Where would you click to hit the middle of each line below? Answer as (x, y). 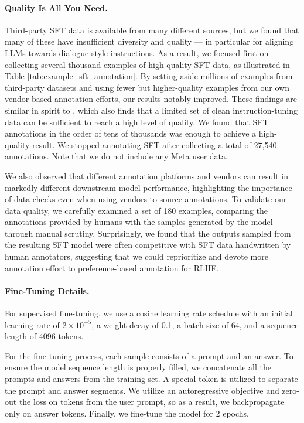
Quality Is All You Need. (56, 7)
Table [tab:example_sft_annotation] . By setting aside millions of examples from (149, 76)
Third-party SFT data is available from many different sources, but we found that (152, 30)
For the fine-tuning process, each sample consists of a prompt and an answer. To (149, 355)
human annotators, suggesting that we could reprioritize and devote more (136, 256)
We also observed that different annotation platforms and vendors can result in (146, 175)
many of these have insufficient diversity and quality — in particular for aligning (149, 41)
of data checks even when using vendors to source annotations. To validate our (146, 199)
